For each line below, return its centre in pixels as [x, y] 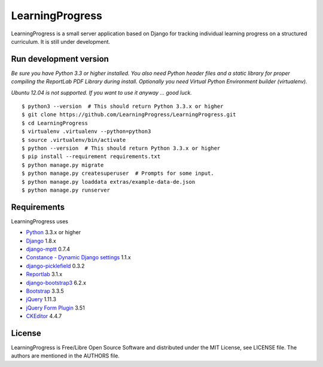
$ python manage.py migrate [63, 165]
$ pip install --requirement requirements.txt [91, 157]
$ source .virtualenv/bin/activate [74, 140]
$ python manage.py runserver [66, 190]
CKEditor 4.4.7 [44, 316]
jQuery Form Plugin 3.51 [55, 308]
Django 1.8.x [41, 241]
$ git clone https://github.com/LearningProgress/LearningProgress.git [129, 115]
